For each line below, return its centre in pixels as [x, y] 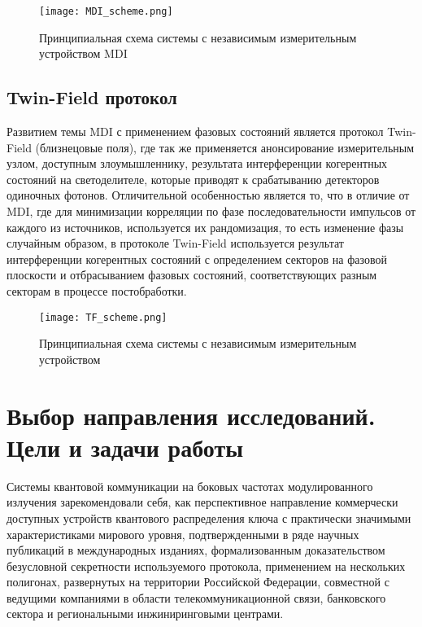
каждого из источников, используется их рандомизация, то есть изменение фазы [205, 227]
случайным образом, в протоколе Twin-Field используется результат [175, 243]
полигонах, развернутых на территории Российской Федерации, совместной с [198, 582]
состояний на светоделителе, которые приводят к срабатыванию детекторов [193, 179]
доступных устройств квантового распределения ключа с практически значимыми [209, 517]
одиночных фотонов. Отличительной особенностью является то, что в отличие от [208, 195]
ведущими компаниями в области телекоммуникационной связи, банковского [196, 597]
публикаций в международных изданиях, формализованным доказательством [196, 550]
